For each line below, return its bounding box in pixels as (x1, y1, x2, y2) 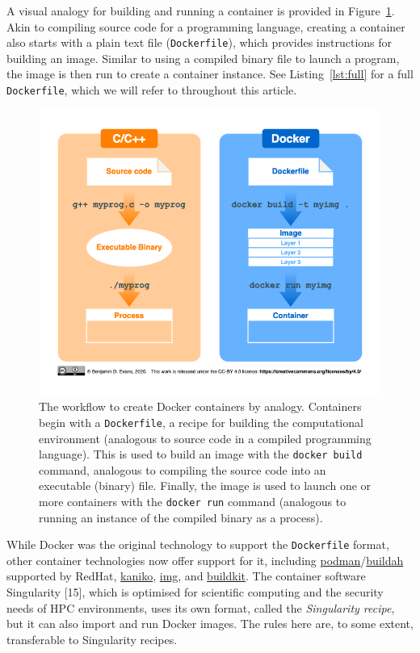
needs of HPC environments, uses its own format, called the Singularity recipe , (6, 599, 395, 616)
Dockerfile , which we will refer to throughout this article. (6, 82, 297, 98)
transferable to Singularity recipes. (6, 630, 178, 647)
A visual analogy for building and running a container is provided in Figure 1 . (6, 2, 395, 19)
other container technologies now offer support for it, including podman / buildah (6, 551, 404, 568)
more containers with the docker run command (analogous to (39, 492, 346, 509)
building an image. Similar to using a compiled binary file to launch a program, (6, 49, 400, 66)
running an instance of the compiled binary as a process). (39, 509, 323, 525)
